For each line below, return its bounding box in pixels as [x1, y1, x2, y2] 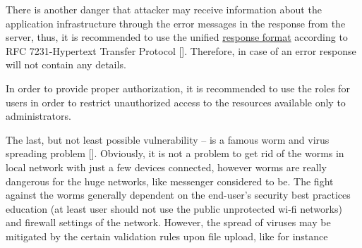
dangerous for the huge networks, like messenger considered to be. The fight [6, 173, 334, 188]
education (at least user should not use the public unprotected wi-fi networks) [6, 201, 342, 216]
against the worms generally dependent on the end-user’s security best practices [6, 187, 351, 202]
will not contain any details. [6, 57, 126, 72]
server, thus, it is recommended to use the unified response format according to [6, 30, 348, 44]
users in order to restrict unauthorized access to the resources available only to [6, 94, 346, 109]
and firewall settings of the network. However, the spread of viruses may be [6, 215, 331, 230]
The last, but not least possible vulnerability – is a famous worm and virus [6, 132, 330, 147]
